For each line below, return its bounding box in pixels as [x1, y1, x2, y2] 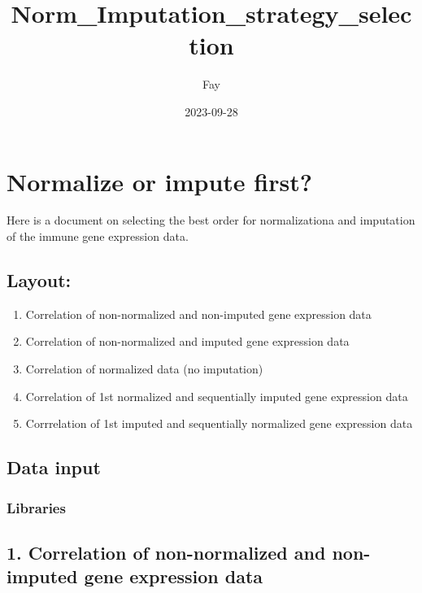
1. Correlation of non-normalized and [7, 539, 326, 565]
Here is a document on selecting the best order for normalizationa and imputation [7, 211, 415, 229]
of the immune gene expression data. [7, 228, 189, 245]
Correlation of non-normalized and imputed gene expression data [25, 333, 350, 350]
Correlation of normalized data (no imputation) [25, 360, 263, 377]
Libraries [7, 497, 66, 517]
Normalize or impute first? [7, 164, 312, 198]
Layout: [7, 268, 72, 293]
